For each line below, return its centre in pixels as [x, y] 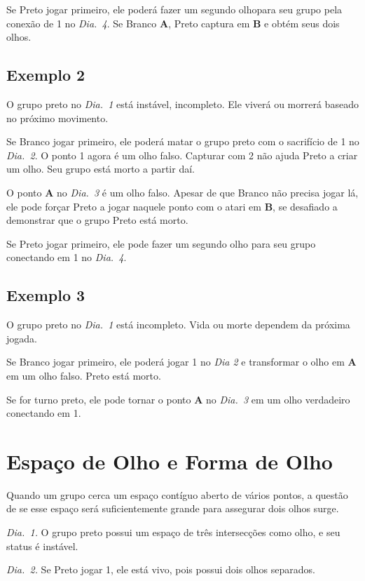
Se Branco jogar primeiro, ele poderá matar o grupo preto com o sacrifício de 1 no [183, 141]
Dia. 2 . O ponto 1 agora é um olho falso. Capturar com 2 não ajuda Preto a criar [182, 155]
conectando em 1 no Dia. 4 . [67, 257]
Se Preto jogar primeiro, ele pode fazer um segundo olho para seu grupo [161, 243]
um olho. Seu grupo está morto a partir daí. [101, 169]
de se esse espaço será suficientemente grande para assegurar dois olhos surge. [173, 508]
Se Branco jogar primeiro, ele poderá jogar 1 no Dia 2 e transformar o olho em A [181, 362]
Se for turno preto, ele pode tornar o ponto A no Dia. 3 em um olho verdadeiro [178, 399]
